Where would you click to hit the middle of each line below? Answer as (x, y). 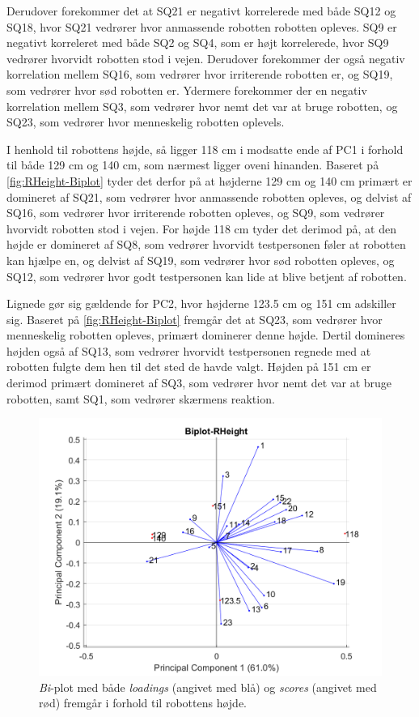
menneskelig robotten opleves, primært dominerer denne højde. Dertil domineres (206, 335)
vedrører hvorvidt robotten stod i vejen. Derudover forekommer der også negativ (206, 58)
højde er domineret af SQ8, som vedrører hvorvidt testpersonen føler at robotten (206, 244)
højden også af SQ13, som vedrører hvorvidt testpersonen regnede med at (189, 350)
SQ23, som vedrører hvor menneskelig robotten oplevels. (146, 122)
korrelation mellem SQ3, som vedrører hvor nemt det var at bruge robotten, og (202, 106)
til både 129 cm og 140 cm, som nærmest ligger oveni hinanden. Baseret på (193, 165)
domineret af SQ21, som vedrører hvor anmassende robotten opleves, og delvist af (209, 196)
